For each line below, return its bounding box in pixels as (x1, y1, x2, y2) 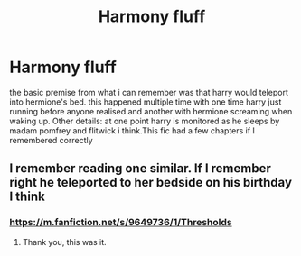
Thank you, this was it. (22, 236, 107, 247)
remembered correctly (9, 134, 93, 145)
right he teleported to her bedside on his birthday (9, 175, 292, 190)
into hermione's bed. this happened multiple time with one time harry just (9, 96, 282, 107)
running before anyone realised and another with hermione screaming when (9, 105, 293, 116)
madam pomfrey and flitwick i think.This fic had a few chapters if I (9, 124, 256, 136)
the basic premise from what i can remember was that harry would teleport (9, 87, 289, 97)
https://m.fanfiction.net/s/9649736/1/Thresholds (9, 216, 232, 229)
